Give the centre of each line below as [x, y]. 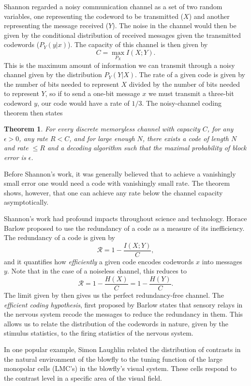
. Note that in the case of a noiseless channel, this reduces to [97, 271]
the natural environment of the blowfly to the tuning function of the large [113, 359]
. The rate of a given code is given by [190, 74]
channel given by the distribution [53, 74]
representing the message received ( [56, 25]
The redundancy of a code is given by [59, 237]
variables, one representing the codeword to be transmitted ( [94, 16]
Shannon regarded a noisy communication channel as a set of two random [113, 6]
